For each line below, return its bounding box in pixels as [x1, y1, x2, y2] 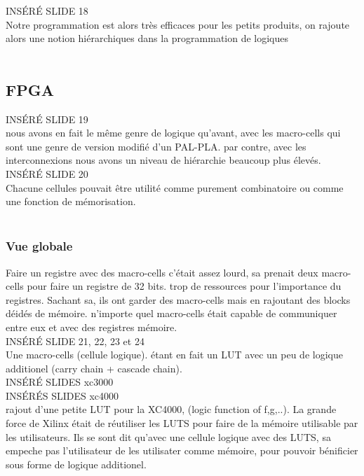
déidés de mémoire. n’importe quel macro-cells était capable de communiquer [6, 306, 337, 321]
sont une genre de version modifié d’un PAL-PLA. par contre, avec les [6, 139, 306, 153]
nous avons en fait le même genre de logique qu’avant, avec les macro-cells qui [6, 125, 341, 140]
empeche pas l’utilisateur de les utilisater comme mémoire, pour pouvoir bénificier [6, 443, 358, 458]
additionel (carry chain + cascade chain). [6, 360, 182, 375]
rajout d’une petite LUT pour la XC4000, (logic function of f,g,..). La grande [6, 402, 337, 416]
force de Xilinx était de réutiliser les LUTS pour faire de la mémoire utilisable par [6, 416, 358, 430]
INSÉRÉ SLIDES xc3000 [6, 374, 114, 389]
